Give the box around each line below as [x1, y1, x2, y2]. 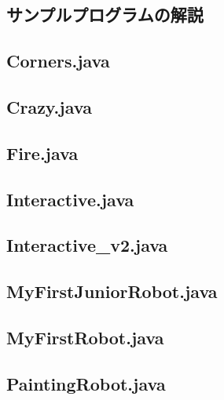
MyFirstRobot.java [6, 325, 164, 349]
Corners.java [6, 49, 110, 73]
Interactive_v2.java [6, 233, 168, 257]
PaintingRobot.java [6, 371, 166, 395]
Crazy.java [6, 94, 92, 118]
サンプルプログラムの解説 [6, 2, 204, 27]
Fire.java [6, 140, 79, 165]
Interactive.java [6, 187, 134, 211]
